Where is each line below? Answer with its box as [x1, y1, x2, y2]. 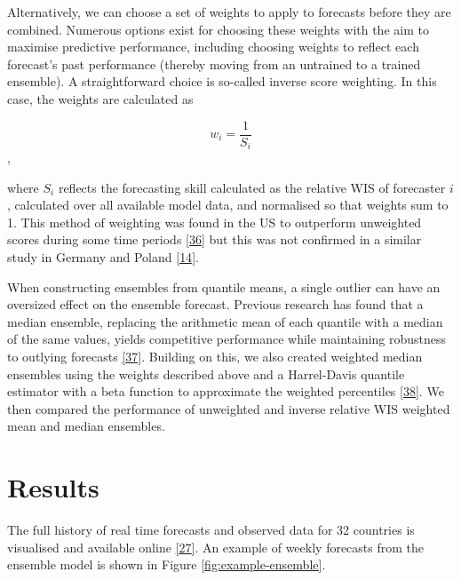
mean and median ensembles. [7, 417, 165, 435]
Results [7, 469, 99, 505]
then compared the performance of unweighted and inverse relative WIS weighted [7, 399, 450, 417]
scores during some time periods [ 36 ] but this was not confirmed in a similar [7, 230, 422, 249]
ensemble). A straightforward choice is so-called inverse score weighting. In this [7, 72, 437, 91]
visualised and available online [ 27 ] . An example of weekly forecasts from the [7, 537, 425, 556]
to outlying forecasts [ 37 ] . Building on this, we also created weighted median [7, 347, 423, 366]
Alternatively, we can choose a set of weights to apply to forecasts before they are [7, 3, 451, 20]
